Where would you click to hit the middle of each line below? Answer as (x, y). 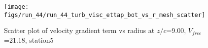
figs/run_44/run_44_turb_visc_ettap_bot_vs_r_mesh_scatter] (105, 15)
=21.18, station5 (29, 40)
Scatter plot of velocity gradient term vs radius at (79, 30)
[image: (17, 7)
